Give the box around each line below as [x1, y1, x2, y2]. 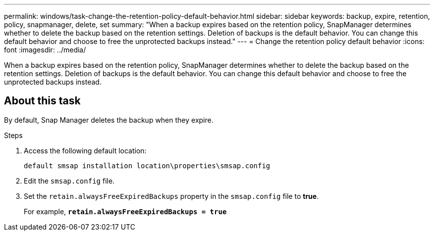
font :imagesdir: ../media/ [4, 46, 86, 54]
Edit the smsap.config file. [24, 176, 115, 185]
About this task [4, 94, 81, 107]
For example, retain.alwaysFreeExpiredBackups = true [24, 207, 227, 216]
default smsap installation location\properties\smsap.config [24, 161, 271, 170]
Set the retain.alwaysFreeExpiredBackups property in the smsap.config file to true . [24, 191, 319, 200]
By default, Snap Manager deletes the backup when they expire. [4, 115, 214, 124]
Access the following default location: [24, 146, 147, 155]
